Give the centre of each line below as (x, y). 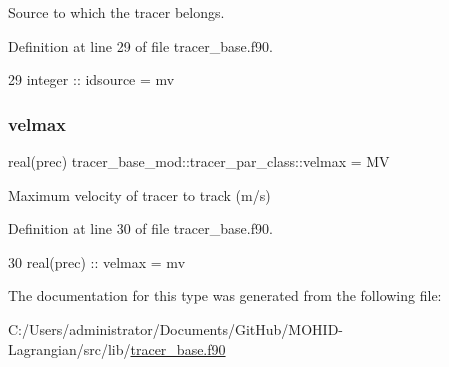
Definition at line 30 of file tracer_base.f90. (140, 228)
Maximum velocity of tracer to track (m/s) (139, 194)
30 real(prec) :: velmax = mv (97, 261)
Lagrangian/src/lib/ (69, 348)
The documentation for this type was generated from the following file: (225, 295)
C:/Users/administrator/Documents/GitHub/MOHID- (175, 328)
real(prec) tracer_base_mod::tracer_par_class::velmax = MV (199, 161)
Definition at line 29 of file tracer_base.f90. (140, 45)
